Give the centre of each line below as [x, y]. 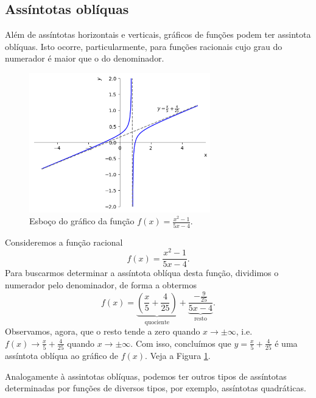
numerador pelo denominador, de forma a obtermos [101, 284]
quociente [157, 322]
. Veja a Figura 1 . [178, 356]
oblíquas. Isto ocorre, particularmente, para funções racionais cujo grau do [144, 46]
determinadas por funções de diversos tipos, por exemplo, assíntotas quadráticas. [156, 388]
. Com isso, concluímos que [181, 343]
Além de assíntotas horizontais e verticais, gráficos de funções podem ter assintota [158, 34]
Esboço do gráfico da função [82, 221]
